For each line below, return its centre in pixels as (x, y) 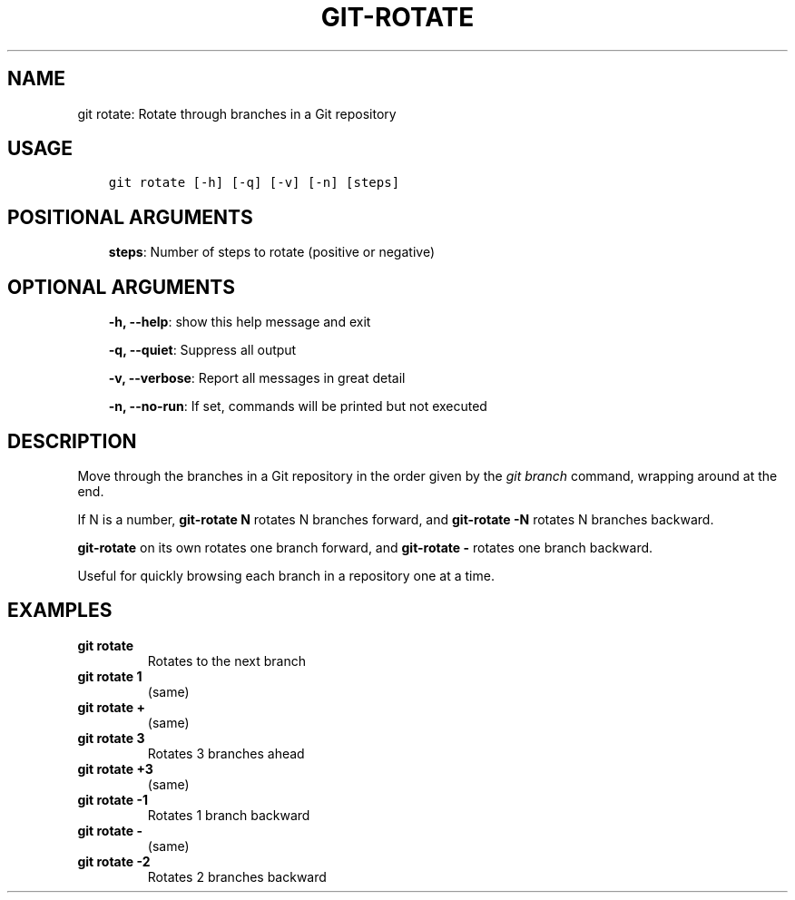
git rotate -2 (114, 861)
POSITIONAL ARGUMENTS (130, 217)
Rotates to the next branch (226, 660)
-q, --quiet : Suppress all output (202, 350)
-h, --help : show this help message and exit (240, 322)
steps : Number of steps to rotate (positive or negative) (271, 252)
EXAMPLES (60, 611)
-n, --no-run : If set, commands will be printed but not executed (298, 406)
